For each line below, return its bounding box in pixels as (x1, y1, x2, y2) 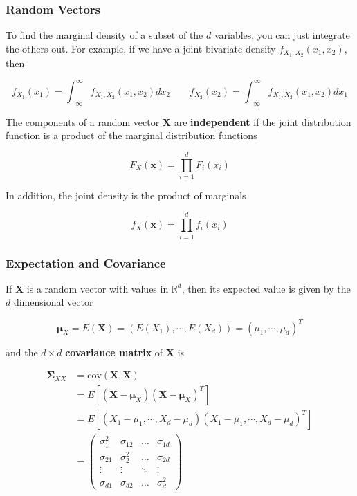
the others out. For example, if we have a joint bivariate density (6, 41, 276, 55)
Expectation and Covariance (6, 254, 166, 271)
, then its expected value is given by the (181, 281, 351, 295)
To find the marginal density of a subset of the (6, 28, 203, 42)
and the (6, 345, 38, 359)
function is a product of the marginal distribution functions (6, 128, 257, 143)
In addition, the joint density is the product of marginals (6, 187, 246, 202)
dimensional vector (13, 295, 93, 309)
